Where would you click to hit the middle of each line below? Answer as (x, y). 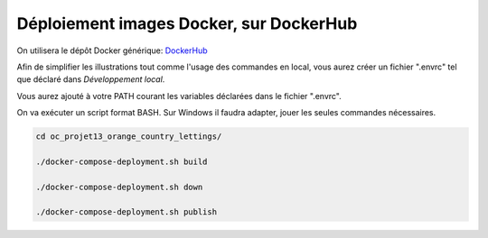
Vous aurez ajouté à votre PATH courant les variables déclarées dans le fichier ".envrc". (179, 96)
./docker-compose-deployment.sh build (122, 161)
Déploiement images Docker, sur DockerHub (187, 23)
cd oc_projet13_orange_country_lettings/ (129, 137)
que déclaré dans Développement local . (91, 79)
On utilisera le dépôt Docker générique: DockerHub (112, 50)
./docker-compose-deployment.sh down (119, 187)
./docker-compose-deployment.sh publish (126, 212)
